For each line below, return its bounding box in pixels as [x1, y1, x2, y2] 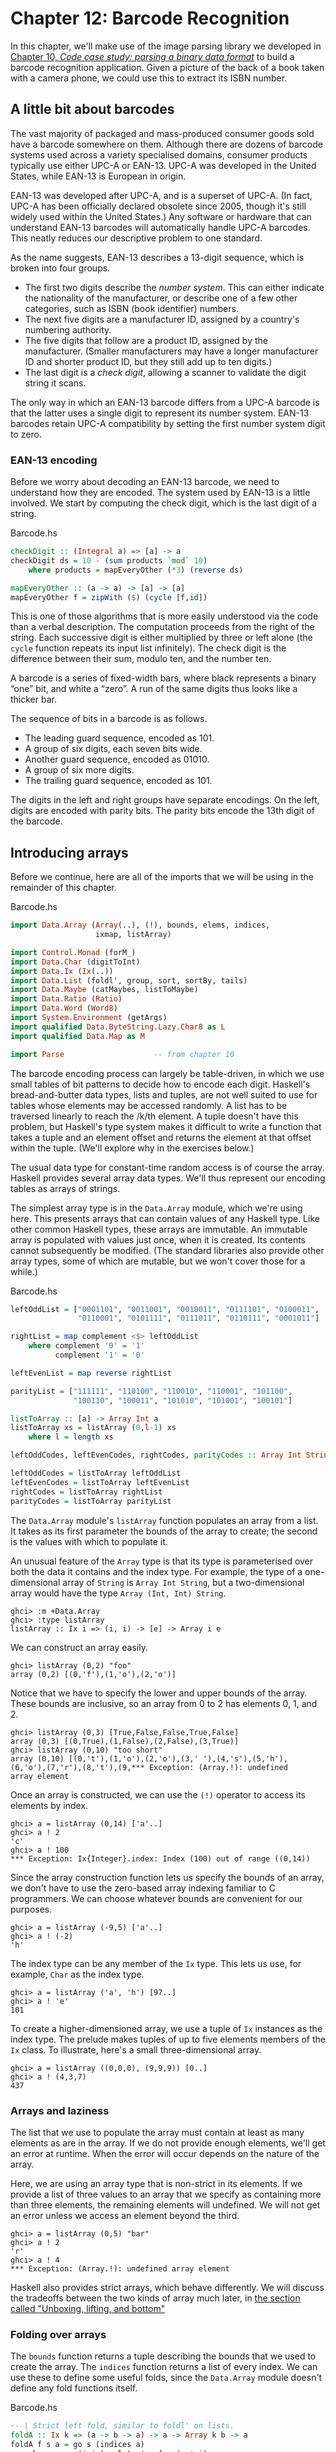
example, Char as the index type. [10, 1968, 145, 1980]
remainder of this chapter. [10, 882, 117, 894]
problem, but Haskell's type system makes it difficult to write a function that [10, 1120, 322, 1132]
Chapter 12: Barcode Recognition [10, 7, 290, 30]
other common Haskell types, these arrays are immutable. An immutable [10, 1223, 308, 1235]
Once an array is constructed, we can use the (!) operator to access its [10, 1788, 306, 1801]
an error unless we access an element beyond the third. [10, 2209, 240, 2221]
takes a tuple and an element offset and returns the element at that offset [10, 1131, 312, 1143]
